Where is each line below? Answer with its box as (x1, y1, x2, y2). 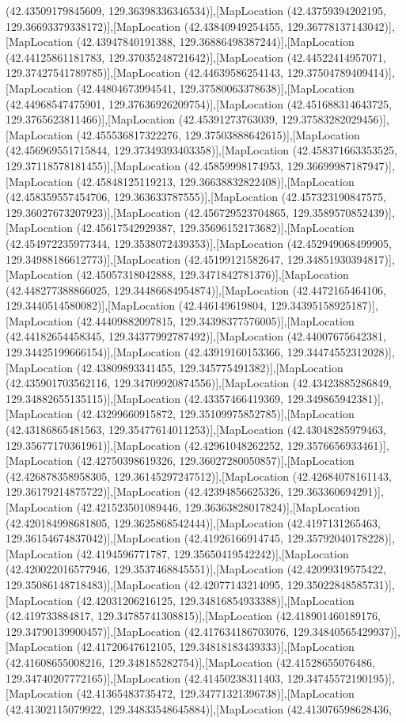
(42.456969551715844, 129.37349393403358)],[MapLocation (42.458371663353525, (6, 142, 397, 158)
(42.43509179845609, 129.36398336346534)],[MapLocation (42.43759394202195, (6, 2, 386, 18)
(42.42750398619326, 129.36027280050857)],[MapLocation (76, 452, 355, 469)
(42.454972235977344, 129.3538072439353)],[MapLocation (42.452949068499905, (6, 234, 392, 251)
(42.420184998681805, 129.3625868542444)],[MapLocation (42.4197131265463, (6, 514, 381, 531)
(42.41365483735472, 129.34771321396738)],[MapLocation (76, 685, 355, 702)
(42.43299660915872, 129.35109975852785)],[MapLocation (76, 405, 355, 422)
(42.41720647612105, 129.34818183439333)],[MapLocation (76, 638, 355, 655)
